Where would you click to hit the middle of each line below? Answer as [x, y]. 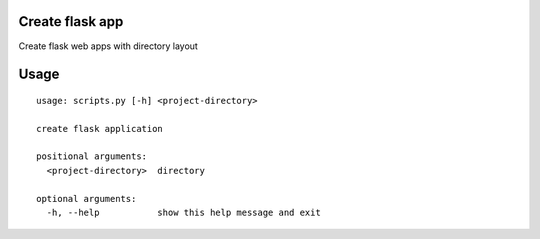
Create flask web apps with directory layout [108, 46]
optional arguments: [86, 198]
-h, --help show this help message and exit [184, 213]
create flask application [100, 128]
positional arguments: [92, 156]
